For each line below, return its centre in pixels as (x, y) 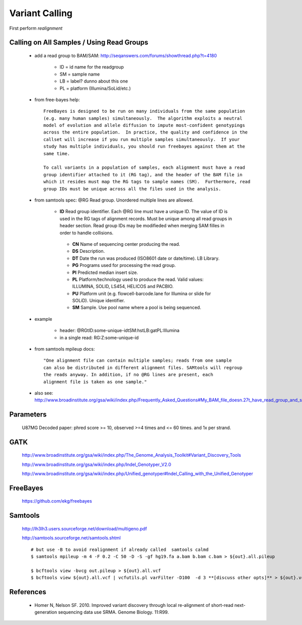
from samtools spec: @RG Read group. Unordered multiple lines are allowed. (114, 200)
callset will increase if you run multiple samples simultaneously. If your (142, 139)
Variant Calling (41, 13)
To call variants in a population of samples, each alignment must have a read (144, 168)
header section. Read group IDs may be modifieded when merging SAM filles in (142, 226)
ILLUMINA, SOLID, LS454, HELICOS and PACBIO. (123, 287)
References (28, 592)
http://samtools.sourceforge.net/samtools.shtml (71, 538)
